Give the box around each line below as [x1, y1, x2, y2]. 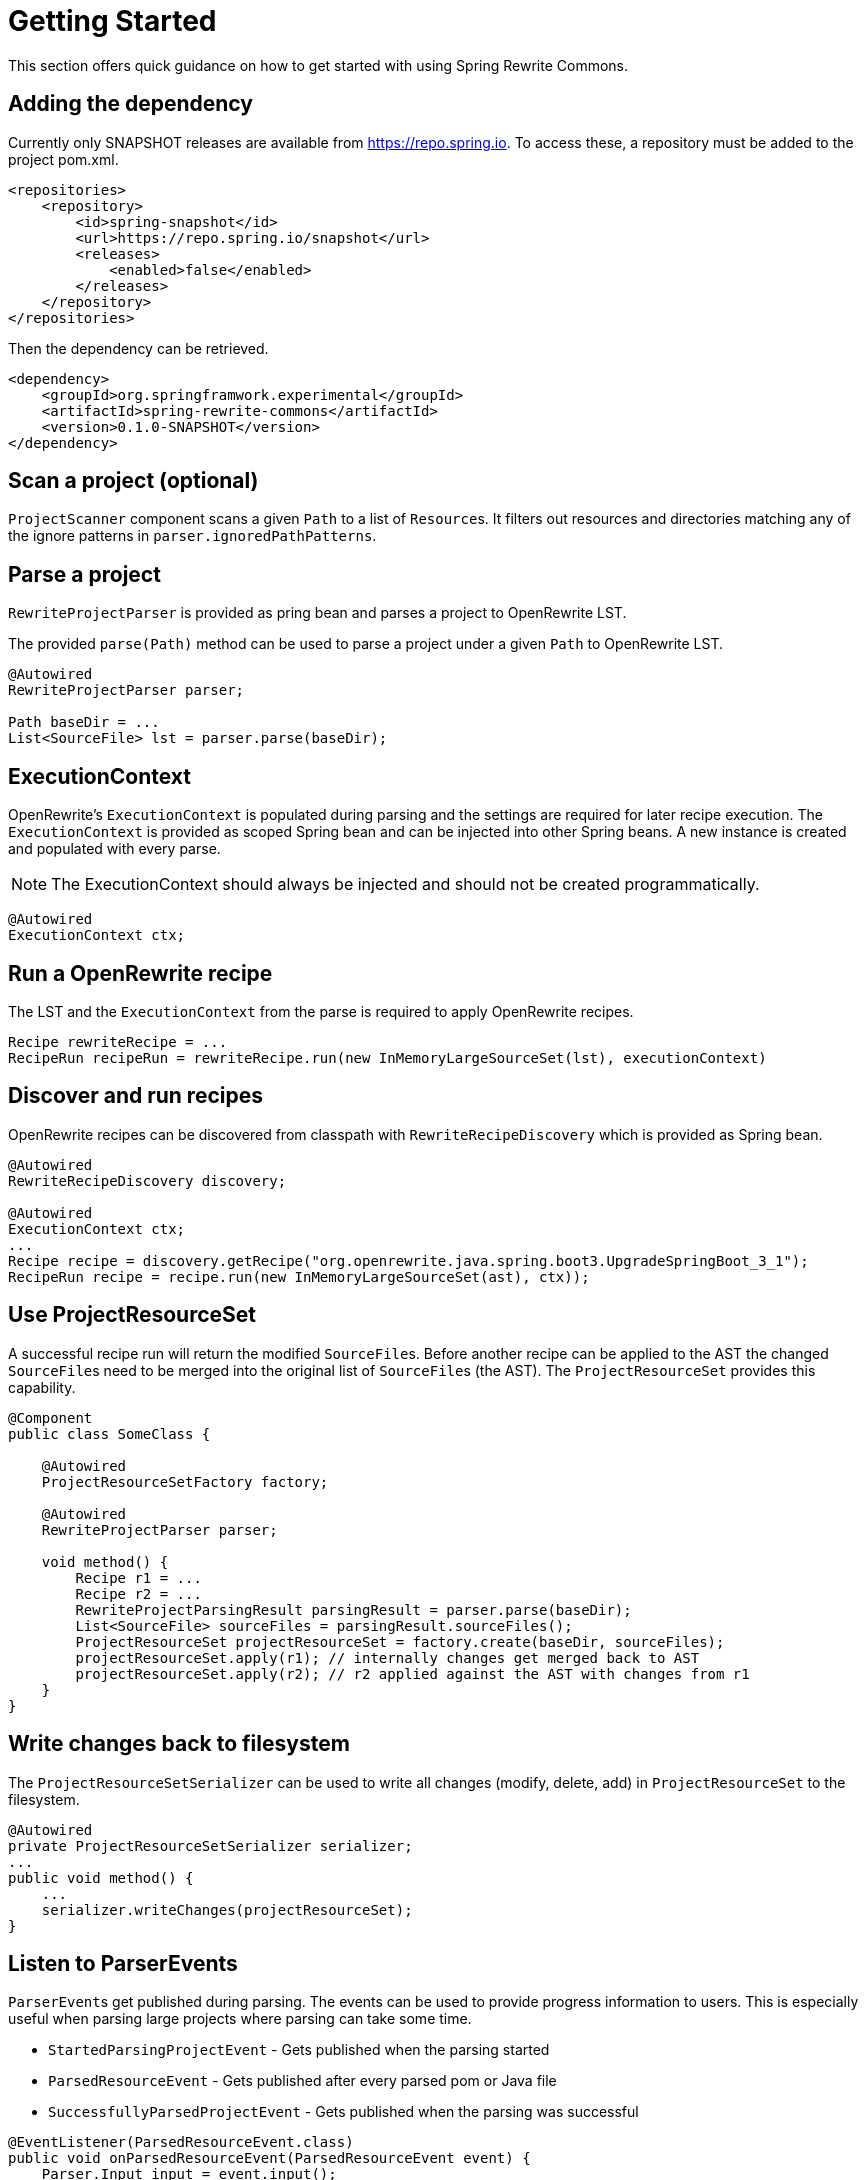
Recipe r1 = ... [75, 1569, 202, 1586]
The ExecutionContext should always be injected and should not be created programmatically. [51, 874, 760, 895]
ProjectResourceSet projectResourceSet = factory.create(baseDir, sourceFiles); [75, 1633, 725, 1650]
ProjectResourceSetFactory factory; [41, 1473, 329, 1490]
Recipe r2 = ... [75, 1585, 202, 1602]
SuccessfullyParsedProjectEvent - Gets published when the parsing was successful [48, 2103, 639, 2121]
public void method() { [8, 1869, 194, 1886]
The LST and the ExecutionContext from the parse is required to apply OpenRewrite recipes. [8, 1002, 634, 1020]
